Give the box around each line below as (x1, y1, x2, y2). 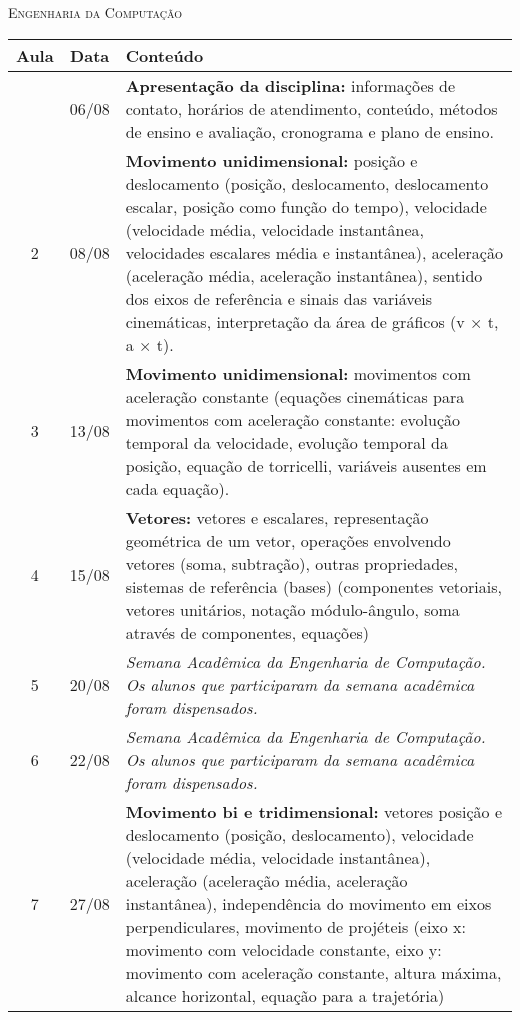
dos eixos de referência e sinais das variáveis (125, 286, 433, 310)
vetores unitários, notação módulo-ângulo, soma (125, 597, 460, 621)
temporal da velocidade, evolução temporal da (125, 430, 449, 454)
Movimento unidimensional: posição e (125, 148, 418, 172)
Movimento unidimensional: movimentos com (125, 361, 471, 385)
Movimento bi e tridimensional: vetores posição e (125, 799, 503, 823)
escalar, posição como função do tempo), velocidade (125, 194, 487, 218)
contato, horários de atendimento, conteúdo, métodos (125, 96, 498, 120)
